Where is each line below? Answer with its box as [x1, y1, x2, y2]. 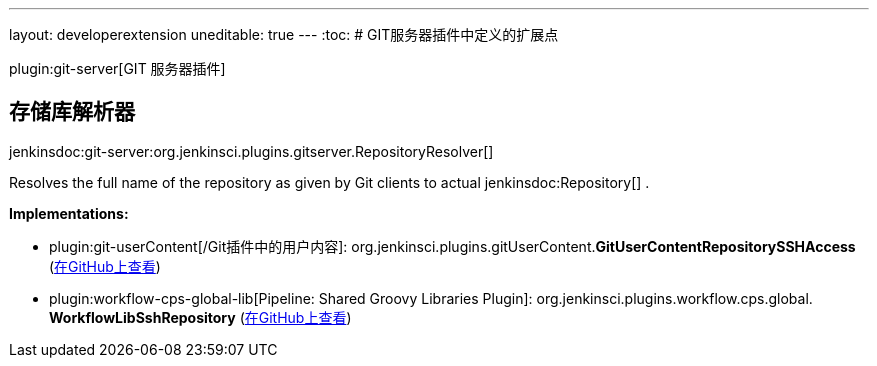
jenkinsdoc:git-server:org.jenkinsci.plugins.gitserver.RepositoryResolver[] [9, 142, 494, 160]
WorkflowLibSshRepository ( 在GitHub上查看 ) [49, 308, 352, 326]
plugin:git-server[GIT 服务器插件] [9, 60, 226, 77]
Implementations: [9, 204, 129, 222]
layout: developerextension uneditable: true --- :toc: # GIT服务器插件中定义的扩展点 [9, 26, 559, 43]
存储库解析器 [9, 99, 135, 125]
